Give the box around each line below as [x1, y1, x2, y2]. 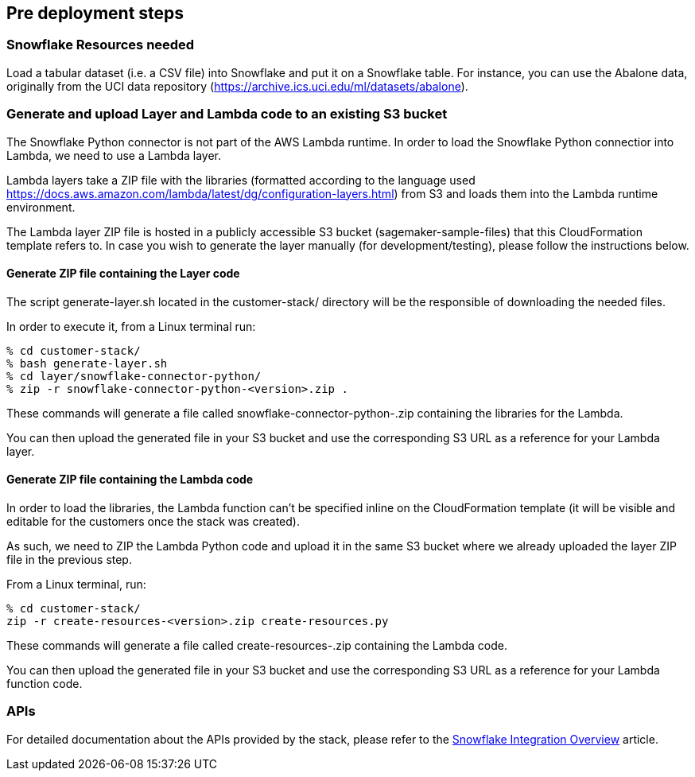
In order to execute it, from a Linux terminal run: [6, 319, 256, 333]
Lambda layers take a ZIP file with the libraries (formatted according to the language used [6, 173, 476, 187]
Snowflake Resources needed [6, 37, 195, 53]
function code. [6, 676, 83, 690]
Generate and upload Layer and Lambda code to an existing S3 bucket [6, 106, 448, 122]
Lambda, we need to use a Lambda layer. [6, 148, 221, 162]
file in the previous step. [6, 552, 132, 566]
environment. [6, 200, 76, 214]
